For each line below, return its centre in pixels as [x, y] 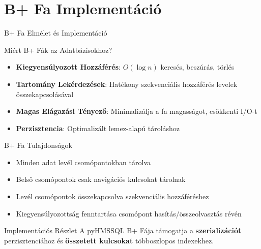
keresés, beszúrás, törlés [197, 67]
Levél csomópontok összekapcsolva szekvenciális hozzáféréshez [112, 196]
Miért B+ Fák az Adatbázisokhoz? [58, 50]
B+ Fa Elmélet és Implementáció [56, 33]
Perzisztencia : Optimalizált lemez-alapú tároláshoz [98, 128]
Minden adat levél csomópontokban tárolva [83, 162]
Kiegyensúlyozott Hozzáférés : [68, 67]
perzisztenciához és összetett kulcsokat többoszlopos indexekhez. [109, 240]
